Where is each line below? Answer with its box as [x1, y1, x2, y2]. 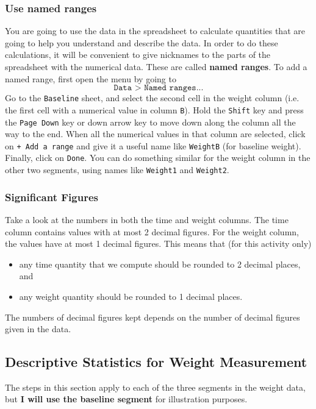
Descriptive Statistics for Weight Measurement [5, 352, 307, 371]
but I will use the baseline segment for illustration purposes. [5, 393, 248, 405]
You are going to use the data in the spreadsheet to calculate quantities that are [5, 24, 305, 37]
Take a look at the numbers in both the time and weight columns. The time [5, 213, 289, 226]
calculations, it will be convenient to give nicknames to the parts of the [5, 48, 271, 61]
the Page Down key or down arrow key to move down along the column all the [5, 115, 296, 128]
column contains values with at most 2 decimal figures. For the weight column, [5, 225, 299, 238]
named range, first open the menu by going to [5, 72, 176, 85]
